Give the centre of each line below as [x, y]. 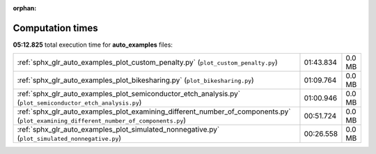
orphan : [25, 8]
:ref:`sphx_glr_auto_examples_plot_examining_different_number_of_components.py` [154, 111]
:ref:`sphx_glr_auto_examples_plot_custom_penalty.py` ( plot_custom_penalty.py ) [147, 63]
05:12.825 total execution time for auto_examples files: [93, 45]
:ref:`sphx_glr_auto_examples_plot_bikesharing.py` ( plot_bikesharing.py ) [135, 80]
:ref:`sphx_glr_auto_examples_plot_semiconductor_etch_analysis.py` [128, 94]
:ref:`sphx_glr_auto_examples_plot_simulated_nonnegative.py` [118, 130]
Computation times [55, 28]
